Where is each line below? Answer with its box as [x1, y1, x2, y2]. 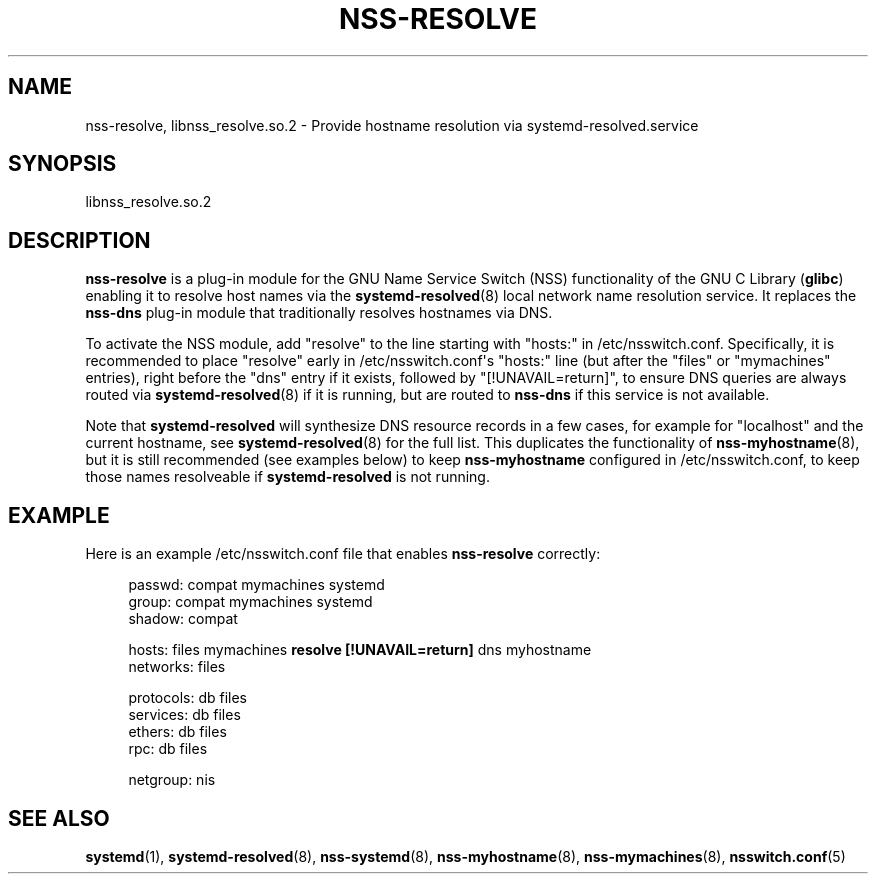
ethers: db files [128, 723, 227, 741]
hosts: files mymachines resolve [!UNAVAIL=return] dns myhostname [128, 641, 592, 659]
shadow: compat [128, 610, 238, 628]
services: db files [128, 706, 241, 724]
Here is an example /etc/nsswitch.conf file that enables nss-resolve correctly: [85, 545, 601, 563]
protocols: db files [128, 689, 247, 707]
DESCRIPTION [8, 227, 151, 253]
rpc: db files [128, 740, 208, 758]
